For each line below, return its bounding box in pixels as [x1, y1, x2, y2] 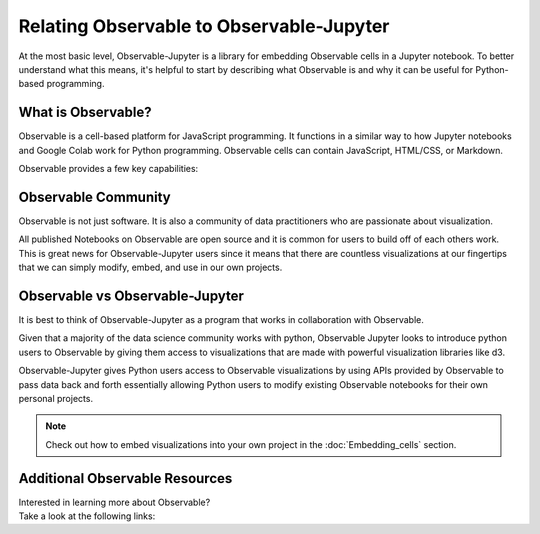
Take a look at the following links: [18, 510, 156, 522]
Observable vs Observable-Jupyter [18, 287, 245, 304]
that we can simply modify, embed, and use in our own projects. [18, 261, 283, 274]
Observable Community [18, 188, 171, 205]
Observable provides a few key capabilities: [18, 163, 199, 175]
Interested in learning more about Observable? [18, 496, 211, 508]
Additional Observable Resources [18, 470, 233, 487]
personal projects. [18, 392, 94, 404]
